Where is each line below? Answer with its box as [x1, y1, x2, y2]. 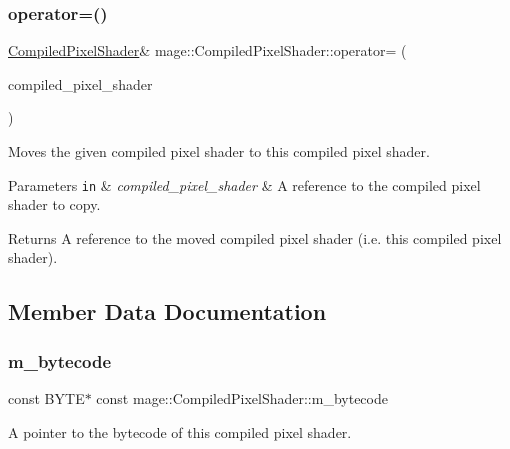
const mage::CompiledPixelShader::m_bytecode [96, 388, 388, 409]
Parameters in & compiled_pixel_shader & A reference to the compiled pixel [8, 174, 481, 195]
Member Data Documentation [8, 296, 327, 327]
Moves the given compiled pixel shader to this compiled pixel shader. [8, 141, 430, 161]
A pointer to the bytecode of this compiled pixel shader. [8, 421, 352, 442]
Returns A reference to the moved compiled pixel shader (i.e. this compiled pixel [8, 227, 502, 248]
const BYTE [8, 388, 85, 409]
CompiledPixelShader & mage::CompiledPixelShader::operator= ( [8, 40, 407, 61]
